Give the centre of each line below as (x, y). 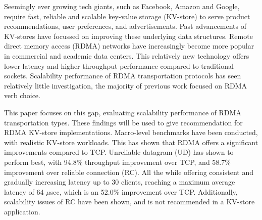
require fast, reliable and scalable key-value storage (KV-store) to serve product (127, 16)
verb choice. (22, 95)
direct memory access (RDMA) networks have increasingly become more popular (129, 46)
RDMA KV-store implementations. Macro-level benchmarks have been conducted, (131, 132)
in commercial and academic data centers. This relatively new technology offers (127, 55)
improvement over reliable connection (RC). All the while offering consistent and (129, 172)
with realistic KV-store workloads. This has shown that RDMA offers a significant (131, 142)
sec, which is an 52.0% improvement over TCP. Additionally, (144, 191)
